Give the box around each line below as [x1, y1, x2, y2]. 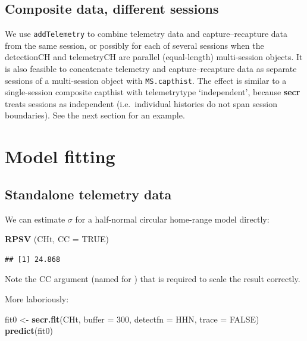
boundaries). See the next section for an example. [5, 109, 185, 121]
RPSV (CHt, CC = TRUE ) [5, 233, 109, 245]
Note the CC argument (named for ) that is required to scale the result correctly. [5, 273, 300, 285]
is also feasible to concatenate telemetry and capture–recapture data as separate [5, 62, 297, 75]
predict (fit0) [5, 324, 53, 337]
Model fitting [5, 144, 115, 168]
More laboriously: [5, 293, 69, 305]
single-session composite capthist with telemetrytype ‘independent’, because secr [5, 86, 300, 98]
